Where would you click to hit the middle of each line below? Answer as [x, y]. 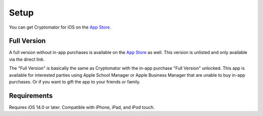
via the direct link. [27, 59]
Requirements [31, 95]
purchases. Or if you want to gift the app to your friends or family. [75, 82]
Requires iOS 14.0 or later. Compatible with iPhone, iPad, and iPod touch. [82, 107]
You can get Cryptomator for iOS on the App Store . [60, 27]
